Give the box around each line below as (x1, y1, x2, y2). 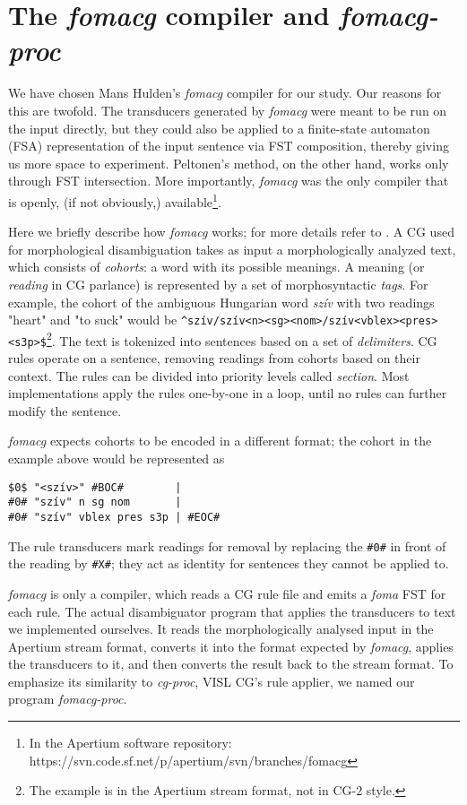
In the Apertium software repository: (29, 733, 232, 752)
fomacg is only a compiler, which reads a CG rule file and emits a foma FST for (8, 584, 446, 602)
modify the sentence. (8, 401, 122, 420)
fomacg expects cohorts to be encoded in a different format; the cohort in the (8, 431, 432, 450)
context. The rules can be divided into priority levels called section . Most (8, 366, 410, 385)
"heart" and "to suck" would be (8, 310, 177, 329)
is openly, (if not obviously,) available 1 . (8, 189, 221, 211)
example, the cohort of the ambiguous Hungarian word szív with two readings (8, 292, 435, 311)
